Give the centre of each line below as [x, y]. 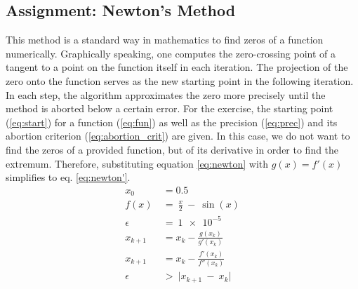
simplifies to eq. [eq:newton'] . [68, 177]
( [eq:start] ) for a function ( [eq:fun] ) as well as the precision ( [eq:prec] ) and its [172, 122]
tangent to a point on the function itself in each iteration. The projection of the [177, 67]
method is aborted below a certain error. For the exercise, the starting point [170, 108]
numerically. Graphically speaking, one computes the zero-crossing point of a [171, 53]
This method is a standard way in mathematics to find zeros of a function [165, 40]
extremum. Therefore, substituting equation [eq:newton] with [137, 163]
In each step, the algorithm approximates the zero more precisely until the [166, 94]
